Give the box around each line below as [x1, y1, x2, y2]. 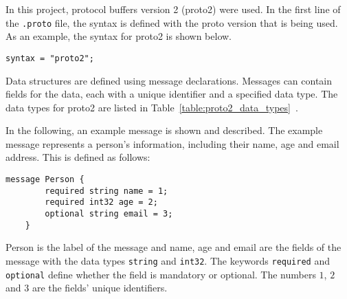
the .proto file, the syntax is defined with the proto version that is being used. [5, 15, 338, 30]
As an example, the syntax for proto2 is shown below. [5, 29, 232, 43]
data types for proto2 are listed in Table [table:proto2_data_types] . [5, 100, 298, 114]
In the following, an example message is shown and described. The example [5, 123, 323, 137]
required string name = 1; [45, 186, 168, 196]
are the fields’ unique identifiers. [32, 280, 168, 295]
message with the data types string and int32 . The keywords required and [5, 253, 330, 267]
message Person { [5, 175, 85, 185]
